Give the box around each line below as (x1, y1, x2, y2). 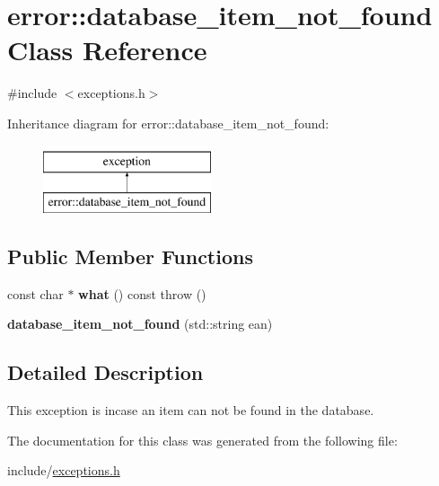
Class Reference (7, 31, 207, 68)
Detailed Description (7, 358, 204, 386)
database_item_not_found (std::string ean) (7, 314, 273, 333)
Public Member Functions (7, 243, 253, 270)
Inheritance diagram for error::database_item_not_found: (7, 113, 329, 132)
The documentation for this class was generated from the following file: (7, 430, 398, 449)
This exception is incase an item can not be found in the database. (7, 401, 374, 420)
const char (7, 284, 64, 303)
